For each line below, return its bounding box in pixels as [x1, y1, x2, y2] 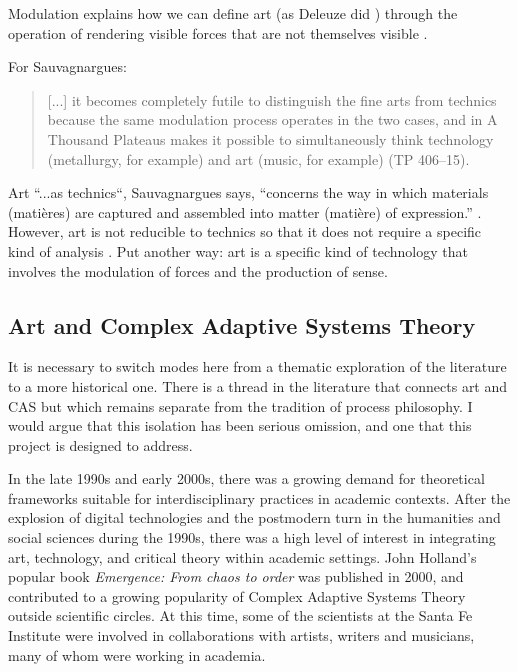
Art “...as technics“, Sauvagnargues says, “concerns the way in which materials [8, 182, 489, 203]
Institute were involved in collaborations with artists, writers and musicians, [8, 625, 475, 646]
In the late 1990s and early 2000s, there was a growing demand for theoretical [8, 468, 485, 489]
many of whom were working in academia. [8, 644, 266, 665]
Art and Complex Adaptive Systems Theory [8, 309, 476, 340]
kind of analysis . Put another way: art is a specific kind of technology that [8, 240, 468, 261]
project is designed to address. [8, 434, 193, 455]
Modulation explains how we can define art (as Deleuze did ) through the [8, 3, 458, 23]
